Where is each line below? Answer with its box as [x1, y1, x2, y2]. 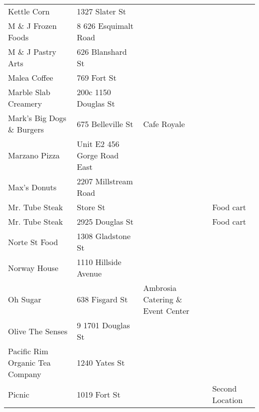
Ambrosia [143, 282, 177, 293]
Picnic [8, 388, 29, 400]
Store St [77, 201, 106, 213]
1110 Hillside [77, 256, 122, 268]
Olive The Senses [8, 325, 68, 337]
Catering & [143, 293, 182, 305]
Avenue [77, 268, 102, 279]
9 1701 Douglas [77, 319, 130, 331]
